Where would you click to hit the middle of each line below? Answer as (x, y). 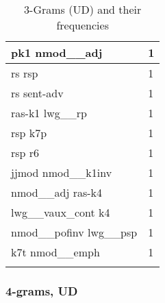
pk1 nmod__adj (57, 52)
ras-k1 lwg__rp (49, 113)
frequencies (82, 25)
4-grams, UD (42, 290)
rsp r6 (25, 153)
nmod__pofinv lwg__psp (74, 232)
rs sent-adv (37, 93)
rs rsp (25, 73)
